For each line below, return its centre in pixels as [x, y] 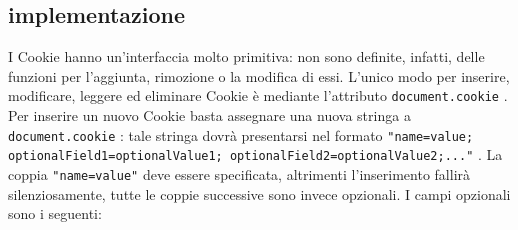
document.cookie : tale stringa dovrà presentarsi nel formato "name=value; [241, 134]
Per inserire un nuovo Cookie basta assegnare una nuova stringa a [209, 115]
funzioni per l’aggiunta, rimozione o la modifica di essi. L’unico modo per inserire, [259, 75]
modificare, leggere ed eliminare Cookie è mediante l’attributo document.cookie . [258, 95]
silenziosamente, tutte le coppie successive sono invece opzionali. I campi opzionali [259, 193]
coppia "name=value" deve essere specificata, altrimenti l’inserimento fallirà [239, 173]
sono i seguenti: [55, 213]
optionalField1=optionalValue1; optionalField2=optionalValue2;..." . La [255, 154]
